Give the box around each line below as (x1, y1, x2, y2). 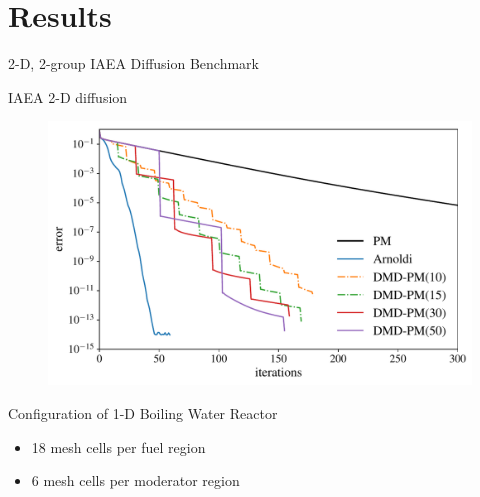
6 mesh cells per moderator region (31, 470, 240, 491)
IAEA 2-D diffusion (8, 86, 128, 107)
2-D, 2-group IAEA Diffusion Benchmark (8, 53, 259, 74)
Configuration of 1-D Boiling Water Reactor (8, 403, 278, 424)
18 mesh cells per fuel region (31, 436, 206, 457)
